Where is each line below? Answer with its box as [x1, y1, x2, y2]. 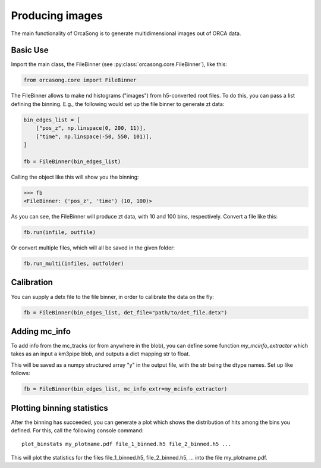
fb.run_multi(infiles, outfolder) [23, 260, 124, 267]
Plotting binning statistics [11, 403, 108, 413]
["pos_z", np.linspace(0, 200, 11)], [36, 125, 146, 132]
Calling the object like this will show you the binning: [11, 173, 139, 180]
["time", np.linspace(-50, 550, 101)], [36, 133, 153, 140]
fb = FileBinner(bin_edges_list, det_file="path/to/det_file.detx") [23, 309, 228, 316]
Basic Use [11, 45, 49, 55]
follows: [11, 370, 30, 377]
